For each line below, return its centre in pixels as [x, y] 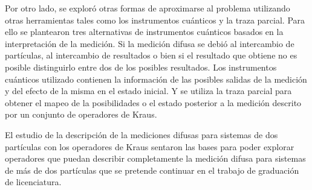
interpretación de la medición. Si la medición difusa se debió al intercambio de [150, 43]
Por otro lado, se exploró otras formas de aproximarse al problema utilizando [148, 8]
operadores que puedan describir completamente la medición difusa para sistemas [155, 158]
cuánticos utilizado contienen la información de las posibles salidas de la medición [156, 79]
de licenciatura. [33, 182]
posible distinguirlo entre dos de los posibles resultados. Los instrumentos [141, 67]
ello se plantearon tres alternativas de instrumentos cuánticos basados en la [144, 32]
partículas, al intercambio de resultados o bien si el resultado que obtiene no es [151, 55]
